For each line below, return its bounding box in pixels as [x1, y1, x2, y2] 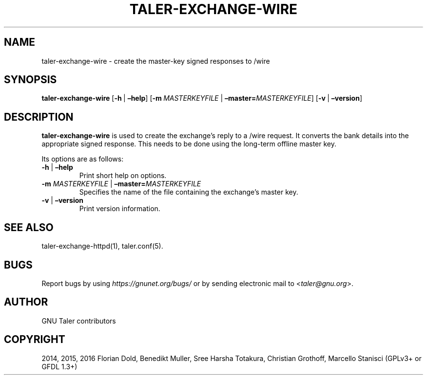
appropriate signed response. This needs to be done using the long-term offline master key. [41, 140, 337, 148]
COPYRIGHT [4, 333, 65, 346]
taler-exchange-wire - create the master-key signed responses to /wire [41, 56, 270, 65]
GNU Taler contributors [41, 316, 116, 325]
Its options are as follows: [41, 155, 124, 163]
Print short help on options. [79, 171, 167, 180]
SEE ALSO [4, 221, 54, 234]
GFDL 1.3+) [41, 362, 78, 371]
